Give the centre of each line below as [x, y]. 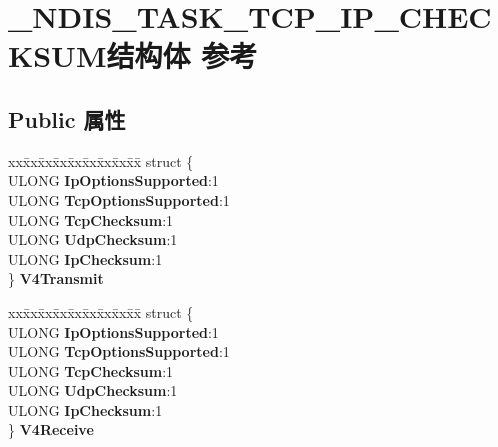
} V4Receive [51, 429]
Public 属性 [67, 118]
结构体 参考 [182, 55]
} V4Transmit [56, 278]
